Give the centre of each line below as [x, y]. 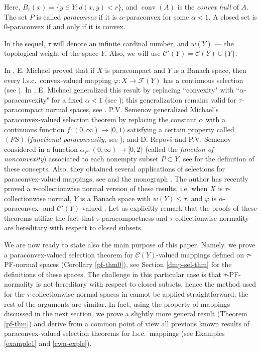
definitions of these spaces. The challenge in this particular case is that [113, 274]
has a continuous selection [203, 80]
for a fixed [67, 99]
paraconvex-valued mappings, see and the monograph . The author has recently [126, 178]
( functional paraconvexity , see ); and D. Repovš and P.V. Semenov [129, 139]
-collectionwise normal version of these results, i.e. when [122, 188]
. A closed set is [233, 16]
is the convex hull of [208, 7]
